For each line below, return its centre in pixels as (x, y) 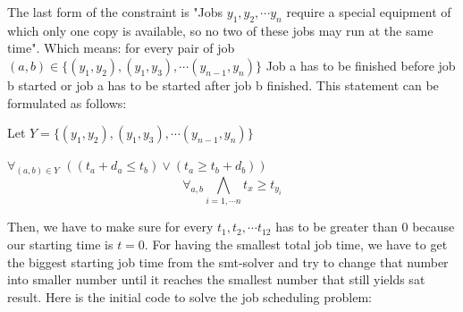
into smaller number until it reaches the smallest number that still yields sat (216, 279)
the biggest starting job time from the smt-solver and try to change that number (228, 261)
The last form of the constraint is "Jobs (115, 12)
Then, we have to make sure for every (110, 227)
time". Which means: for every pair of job (121, 48)
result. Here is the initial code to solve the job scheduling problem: (189, 296)
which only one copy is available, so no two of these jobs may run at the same (220, 30)
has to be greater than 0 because (365, 227)
